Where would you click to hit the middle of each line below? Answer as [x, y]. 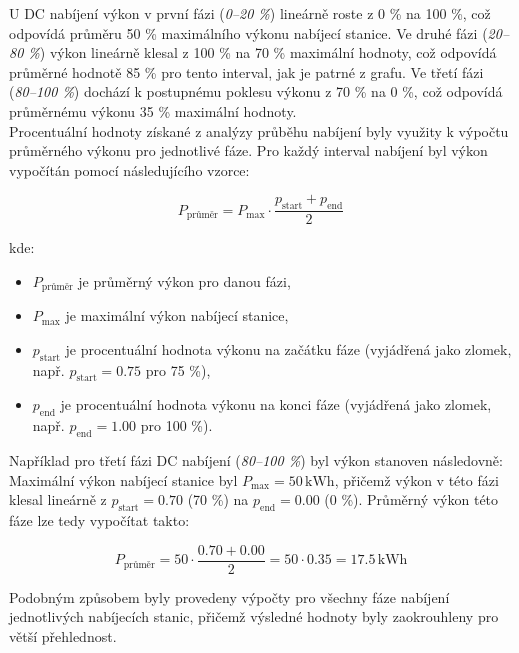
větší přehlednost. [63, 635]
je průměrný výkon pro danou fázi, [184, 280]
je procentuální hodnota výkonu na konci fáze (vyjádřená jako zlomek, [276, 404]
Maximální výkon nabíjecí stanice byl [123, 479]
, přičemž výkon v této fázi [416, 479]
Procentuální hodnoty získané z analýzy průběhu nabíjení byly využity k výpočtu [259, 130]
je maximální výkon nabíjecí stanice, [177, 315]
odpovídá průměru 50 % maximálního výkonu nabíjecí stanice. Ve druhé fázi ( [248, 32]
